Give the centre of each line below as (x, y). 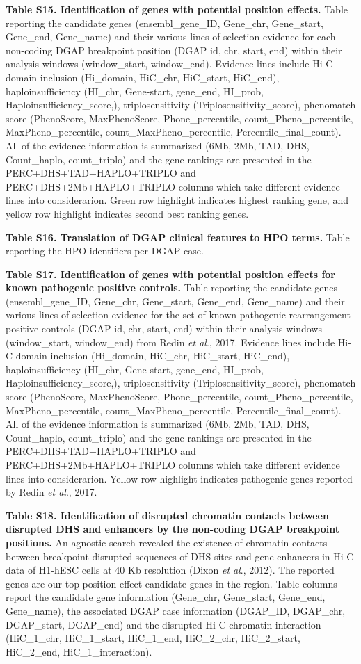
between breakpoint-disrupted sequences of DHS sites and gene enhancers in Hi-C (180, 556)
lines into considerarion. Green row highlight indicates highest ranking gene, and (177, 200)
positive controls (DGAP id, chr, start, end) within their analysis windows (164, 329)
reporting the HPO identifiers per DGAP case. (105, 251)
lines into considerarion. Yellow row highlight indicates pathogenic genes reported (179, 478)
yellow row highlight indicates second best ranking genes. (127, 213)
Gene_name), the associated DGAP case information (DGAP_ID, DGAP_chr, (176, 610)
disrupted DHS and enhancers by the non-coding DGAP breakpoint (173, 529)
